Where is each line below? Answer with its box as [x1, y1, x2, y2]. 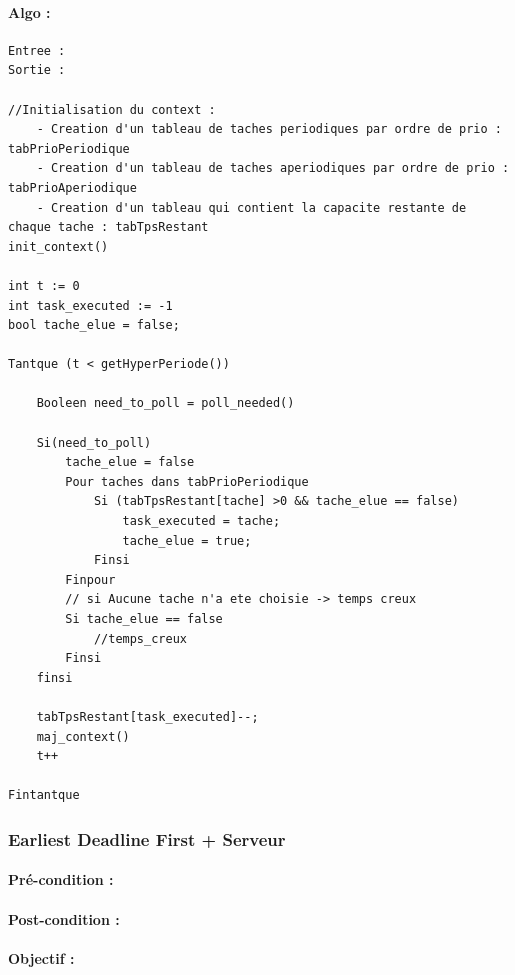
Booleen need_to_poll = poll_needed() [36, 396, 295, 411]
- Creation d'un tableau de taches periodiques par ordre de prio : [36, 122, 502, 137]
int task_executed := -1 [8, 298, 173, 313]
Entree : [8, 43, 66, 58]
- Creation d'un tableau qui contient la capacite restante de [36, 200, 467, 215]
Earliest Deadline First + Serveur [8, 826, 286, 851]
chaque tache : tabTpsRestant [8, 220, 209, 235]
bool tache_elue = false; [8, 318, 180, 333]
